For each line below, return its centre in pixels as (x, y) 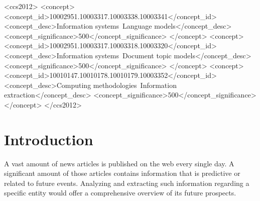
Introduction (49, 139)
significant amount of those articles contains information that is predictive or (122, 173)
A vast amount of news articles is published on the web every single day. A (119, 163)
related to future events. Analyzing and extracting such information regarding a (127, 183)
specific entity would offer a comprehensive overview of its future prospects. (120, 193)
